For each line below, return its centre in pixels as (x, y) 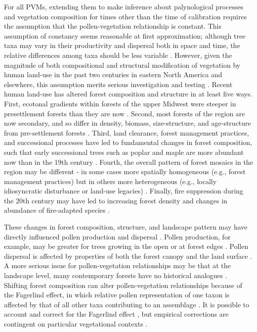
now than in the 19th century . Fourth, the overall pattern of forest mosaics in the (128, 162)
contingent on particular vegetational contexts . (76, 324)
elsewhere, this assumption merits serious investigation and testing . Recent (118, 84)
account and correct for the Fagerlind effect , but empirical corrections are (116, 314)
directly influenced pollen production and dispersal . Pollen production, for (117, 236)
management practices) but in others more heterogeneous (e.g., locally (110, 181)
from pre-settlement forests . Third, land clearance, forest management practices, (127, 132)
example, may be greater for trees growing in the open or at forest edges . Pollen (126, 246)
